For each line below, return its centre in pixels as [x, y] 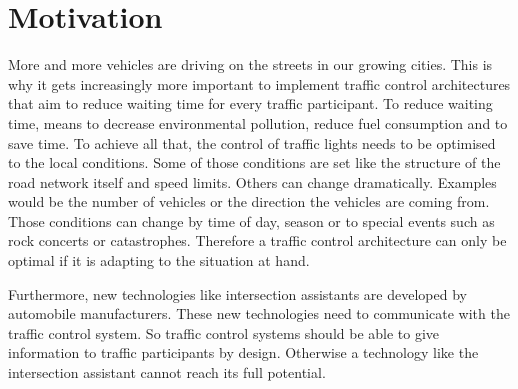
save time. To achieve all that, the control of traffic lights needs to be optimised [252, 142]
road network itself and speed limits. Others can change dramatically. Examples [252, 181]
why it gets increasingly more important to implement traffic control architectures [259, 83]
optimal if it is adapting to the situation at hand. [159, 260]
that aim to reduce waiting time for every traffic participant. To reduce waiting [250, 103]
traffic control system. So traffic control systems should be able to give [224, 332]
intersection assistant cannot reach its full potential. [167, 372]
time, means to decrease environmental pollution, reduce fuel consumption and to [258, 122]
